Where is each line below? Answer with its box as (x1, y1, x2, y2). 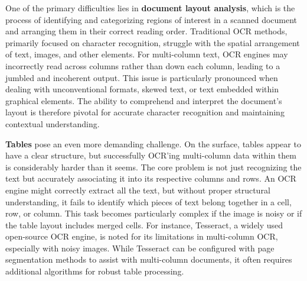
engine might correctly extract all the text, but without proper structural (5, 183, 270, 196)
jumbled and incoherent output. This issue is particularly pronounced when (5, 71, 278, 83)
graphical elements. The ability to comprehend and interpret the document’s (5, 94, 282, 106)
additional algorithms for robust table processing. (5, 265, 184, 277)
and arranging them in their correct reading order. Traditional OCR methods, (5, 25, 288, 37)
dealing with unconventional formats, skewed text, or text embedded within (5, 83, 279, 95)
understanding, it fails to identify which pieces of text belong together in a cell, (5, 195, 292, 208)
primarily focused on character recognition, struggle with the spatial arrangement (5, 36, 300, 49)
